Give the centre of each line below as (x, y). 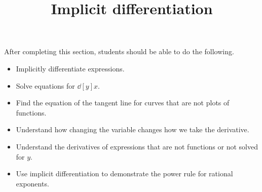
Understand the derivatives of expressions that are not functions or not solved (137, 146)
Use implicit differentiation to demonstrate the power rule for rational (124, 174)
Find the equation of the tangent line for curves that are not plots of (123, 103)
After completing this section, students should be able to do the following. (119, 51)
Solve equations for (45, 85)
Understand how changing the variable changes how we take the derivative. (133, 129)
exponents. (32, 183)
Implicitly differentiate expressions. (70, 68)
